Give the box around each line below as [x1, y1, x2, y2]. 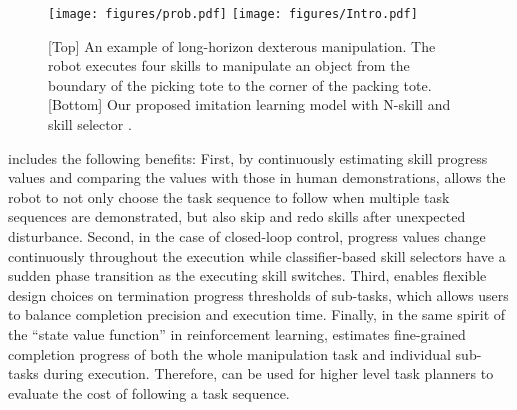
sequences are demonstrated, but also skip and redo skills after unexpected [8, 206, 466, 227]
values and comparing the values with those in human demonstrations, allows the [8, 167, 506, 188]
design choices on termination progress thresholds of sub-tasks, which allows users [8, 284, 509, 305]
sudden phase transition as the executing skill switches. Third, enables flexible [8, 265, 487, 286]
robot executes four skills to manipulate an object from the [48, 55, 410, 76]
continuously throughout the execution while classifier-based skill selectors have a [8, 245, 506, 266]
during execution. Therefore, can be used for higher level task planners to [43, 363, 494, 384]
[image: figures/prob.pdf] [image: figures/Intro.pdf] [48, 7, 418, 21]
